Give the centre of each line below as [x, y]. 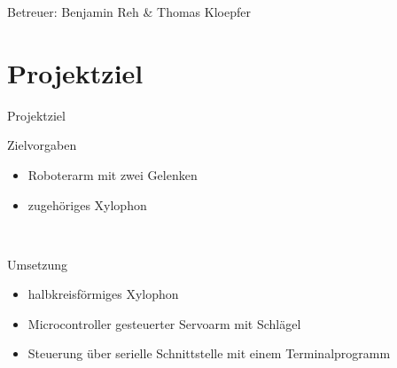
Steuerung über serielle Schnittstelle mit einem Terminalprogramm [209, 353]
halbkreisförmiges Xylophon [103, 294]
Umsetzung [38, 264]
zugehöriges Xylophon [87, 204]
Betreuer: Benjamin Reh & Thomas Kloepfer [129, 12]
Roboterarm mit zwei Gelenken [113, 174]
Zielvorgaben [42, 145]
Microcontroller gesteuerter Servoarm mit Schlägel [164, 323]
